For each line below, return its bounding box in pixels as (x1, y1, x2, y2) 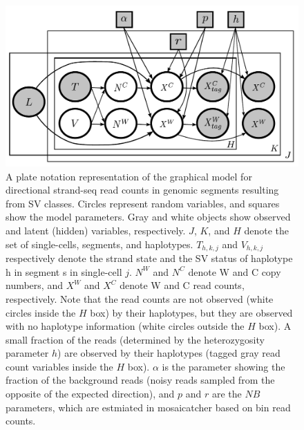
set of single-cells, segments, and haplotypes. (6, 236, 193, 251)
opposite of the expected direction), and (6, 386, 175, 401)
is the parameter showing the (162, 359, 285, 373)
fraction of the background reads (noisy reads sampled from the (6, 373, 275, 387)
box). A (258, 319, 292, 333)
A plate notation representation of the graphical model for (6, 169, 252, 183)
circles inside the (6, 305, 76, 319)
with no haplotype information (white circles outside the (6, 319, 245, 333)
